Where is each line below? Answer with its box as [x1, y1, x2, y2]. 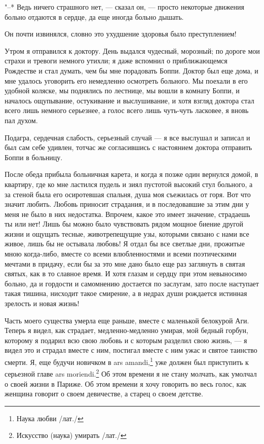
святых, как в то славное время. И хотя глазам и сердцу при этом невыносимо [5, 268, 247, 279]
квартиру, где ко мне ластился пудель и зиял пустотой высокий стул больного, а [5, 178, 253, 189]
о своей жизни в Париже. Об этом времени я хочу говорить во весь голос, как [5, 378, 247, 389]
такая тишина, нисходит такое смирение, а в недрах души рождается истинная [5, 288, 247, 299]
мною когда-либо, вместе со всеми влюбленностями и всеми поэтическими [5, 248, 237, 259]
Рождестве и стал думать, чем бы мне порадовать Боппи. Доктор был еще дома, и [5, 65, 258, 76]
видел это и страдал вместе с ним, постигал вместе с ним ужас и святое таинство [5, 345, 257, 355]
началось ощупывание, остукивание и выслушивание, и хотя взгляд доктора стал [5, 95, 254, 105]
